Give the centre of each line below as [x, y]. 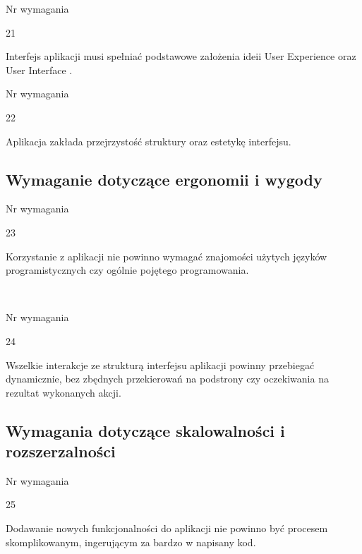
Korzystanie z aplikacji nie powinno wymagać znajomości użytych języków [167, 256]
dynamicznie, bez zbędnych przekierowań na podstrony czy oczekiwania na [167, 379]
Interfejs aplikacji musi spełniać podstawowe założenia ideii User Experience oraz [181, 56]
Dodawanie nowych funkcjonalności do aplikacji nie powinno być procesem [167, 528]
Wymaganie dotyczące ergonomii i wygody [164, 179]
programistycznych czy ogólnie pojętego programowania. [127, 270]
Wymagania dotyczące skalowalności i [145, 430]
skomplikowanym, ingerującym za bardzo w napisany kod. [131, 542]
